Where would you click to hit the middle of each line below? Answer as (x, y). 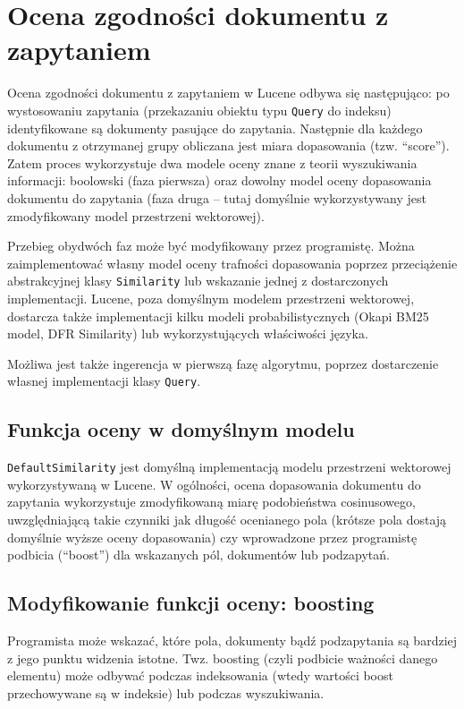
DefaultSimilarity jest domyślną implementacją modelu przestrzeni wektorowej (229, 467)
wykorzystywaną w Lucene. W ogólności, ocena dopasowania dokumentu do (214, 484)
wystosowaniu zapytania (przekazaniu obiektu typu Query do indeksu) (199, 110)
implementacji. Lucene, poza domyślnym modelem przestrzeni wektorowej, (211, 298)
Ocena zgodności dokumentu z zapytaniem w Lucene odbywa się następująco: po (228, 93)
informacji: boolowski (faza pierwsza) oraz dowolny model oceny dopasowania (219, 180)
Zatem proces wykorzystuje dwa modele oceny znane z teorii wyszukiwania (212, 162)
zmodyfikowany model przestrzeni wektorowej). (136, 215)
